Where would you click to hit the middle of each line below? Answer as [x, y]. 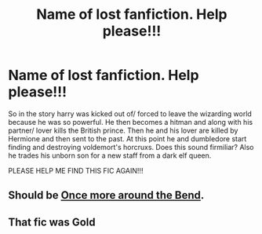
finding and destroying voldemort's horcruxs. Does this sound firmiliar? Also [131, 147]
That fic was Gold [52, 222]
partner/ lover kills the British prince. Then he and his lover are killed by [123, 130]
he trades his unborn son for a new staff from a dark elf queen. [110, 155]
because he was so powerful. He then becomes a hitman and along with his [131, 122]
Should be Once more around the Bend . [106, 195]
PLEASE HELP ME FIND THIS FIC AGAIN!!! [76, 170]
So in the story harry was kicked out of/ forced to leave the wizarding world [130, 113]
